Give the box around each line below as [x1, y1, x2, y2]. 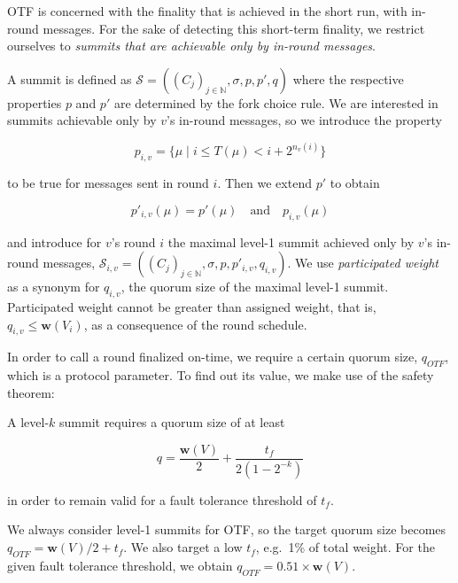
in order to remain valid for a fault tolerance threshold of [7, 490, 317, 509]
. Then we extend [217, 174, 312, 192]
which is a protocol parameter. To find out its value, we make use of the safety [7, 366, 434, 385]
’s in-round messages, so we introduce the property [167, 111, 442, 129]
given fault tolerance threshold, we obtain [7, 556, 233, 574]
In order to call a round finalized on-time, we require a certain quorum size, [7, 347, 418, 366]
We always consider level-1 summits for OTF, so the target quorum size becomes [7, 520, 446, 539]
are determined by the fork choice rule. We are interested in [113, 93, 439, 112]
